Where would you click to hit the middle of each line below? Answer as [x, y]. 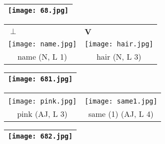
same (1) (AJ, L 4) [121, 114]
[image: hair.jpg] [119, 44]
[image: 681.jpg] [40, 79]
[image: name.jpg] [42, 44]
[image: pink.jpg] [42, 101]
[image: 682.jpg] [40, 136]
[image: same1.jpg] [121, 101]
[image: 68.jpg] [38, 10]
